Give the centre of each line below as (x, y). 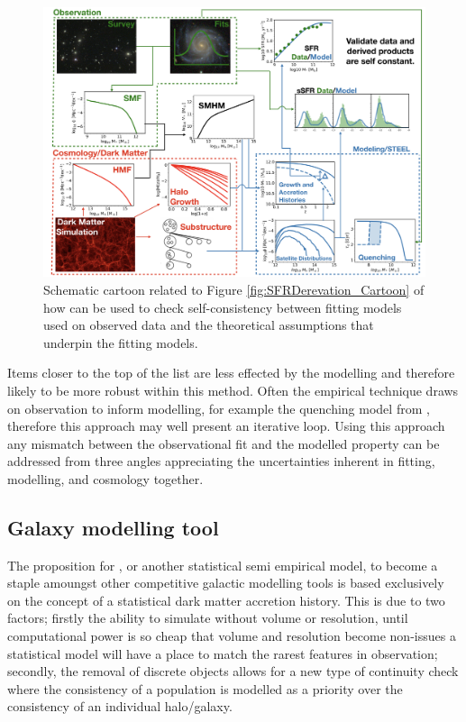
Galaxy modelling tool (113, 527)
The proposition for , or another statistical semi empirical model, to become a (223, 565)
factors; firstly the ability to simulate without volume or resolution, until (208, 618)
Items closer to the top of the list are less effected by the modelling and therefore (231, 373)
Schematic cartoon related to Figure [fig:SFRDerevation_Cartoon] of (234, 289)
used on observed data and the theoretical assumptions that (209, 325)
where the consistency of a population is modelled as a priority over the (205, 688)
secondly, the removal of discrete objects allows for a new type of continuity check (233, 671)
